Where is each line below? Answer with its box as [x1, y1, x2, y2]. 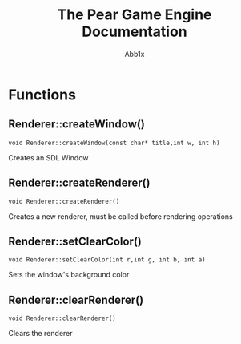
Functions [8, 86, 76, 103]
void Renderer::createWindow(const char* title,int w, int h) [8, 139, 220, 147]
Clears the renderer [8, 329, 74, 338]
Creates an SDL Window [8, 152, 89, 162]
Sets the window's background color [8, 270, 130, 280]
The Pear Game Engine [57, 6, 212, 24]
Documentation [81, 22, 188, 41]
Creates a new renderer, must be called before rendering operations [8, 211, 234, 221]
